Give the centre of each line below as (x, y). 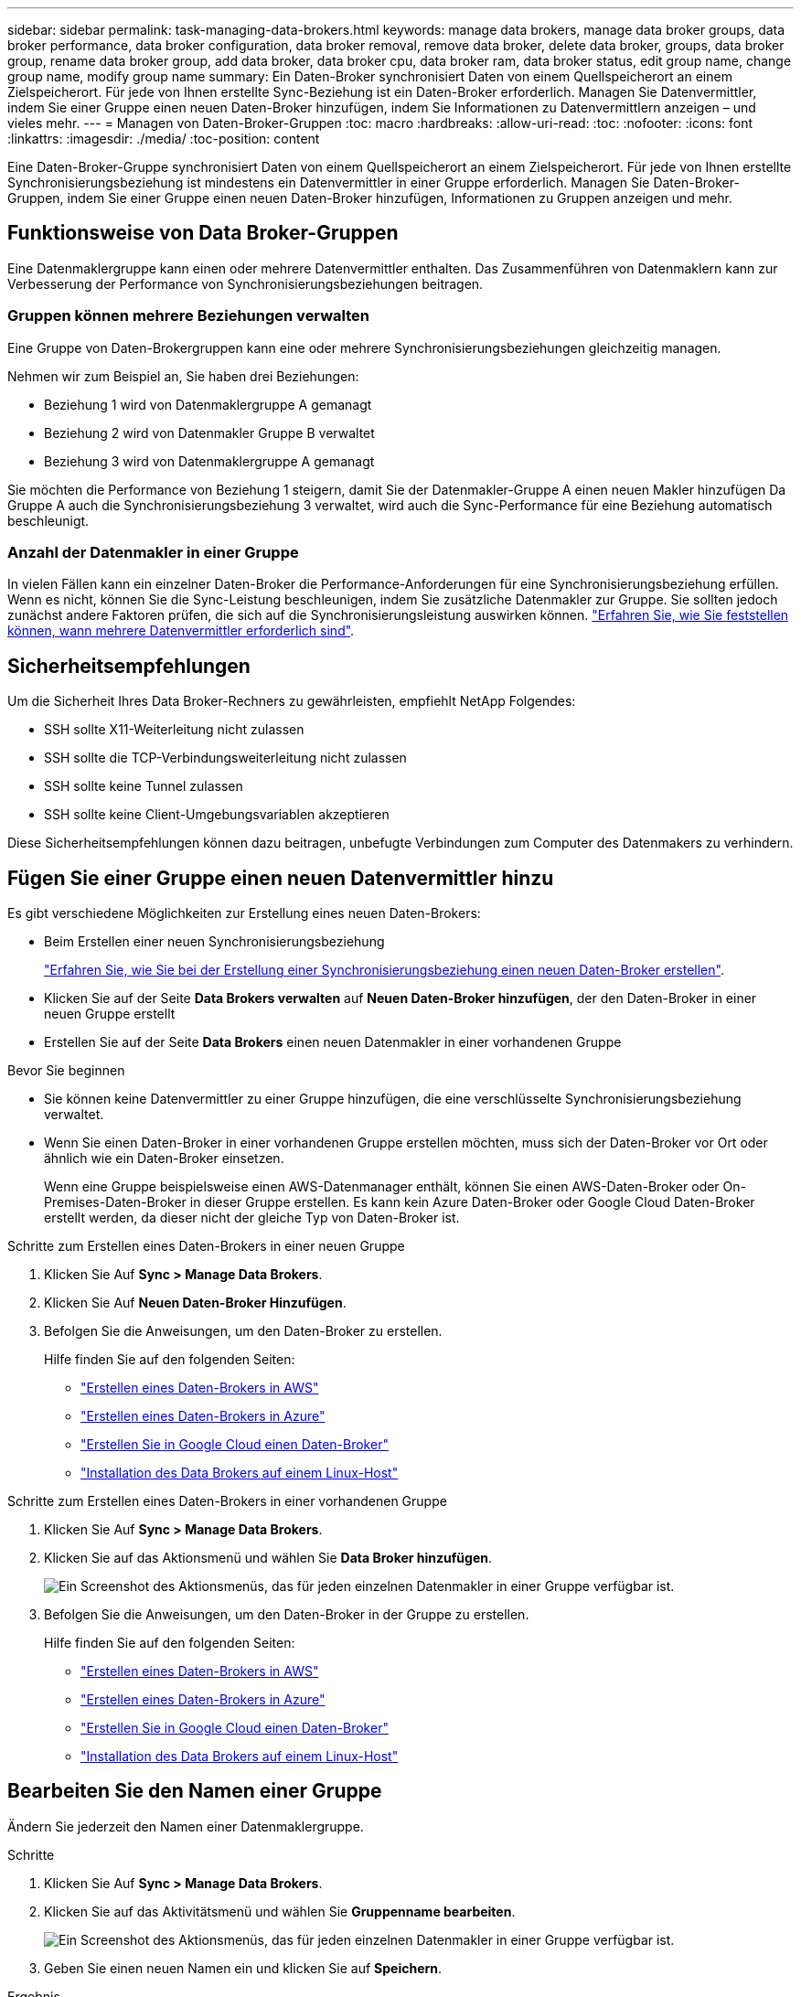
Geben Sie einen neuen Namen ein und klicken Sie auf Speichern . (243, 1968)
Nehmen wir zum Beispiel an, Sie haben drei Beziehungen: (183, 376)
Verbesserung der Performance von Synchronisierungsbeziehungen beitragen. (246, 283)
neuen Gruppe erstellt (110, 1014)
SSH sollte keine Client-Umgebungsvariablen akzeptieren (217, 815)
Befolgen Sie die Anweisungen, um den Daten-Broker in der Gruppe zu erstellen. (287, 1615)
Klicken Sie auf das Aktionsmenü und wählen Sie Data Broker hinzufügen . (268, 1558)
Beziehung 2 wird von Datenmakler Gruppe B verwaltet (209, 433)
